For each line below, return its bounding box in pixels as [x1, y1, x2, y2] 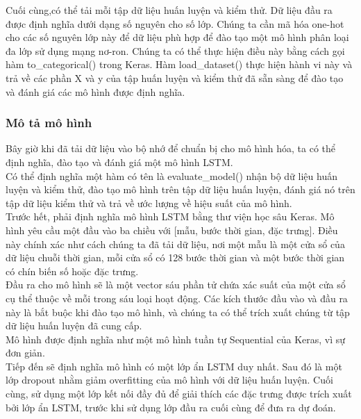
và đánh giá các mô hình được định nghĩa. [6, 84, 185, 99]
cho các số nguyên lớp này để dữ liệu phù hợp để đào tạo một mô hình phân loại [6, 30, 349, 44]
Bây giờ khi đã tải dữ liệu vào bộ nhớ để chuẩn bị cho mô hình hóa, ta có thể [6, 141, 336, 156]
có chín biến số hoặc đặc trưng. [6, 263, 139, 278]
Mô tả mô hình [6, 114, 92, 131]
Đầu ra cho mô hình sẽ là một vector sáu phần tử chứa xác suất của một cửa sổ [6, 277, 346, 292]
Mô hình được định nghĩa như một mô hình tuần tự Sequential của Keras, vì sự [6, 331, 346, 346]
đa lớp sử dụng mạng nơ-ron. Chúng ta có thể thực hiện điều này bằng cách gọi [6, 43, 345, 58]
